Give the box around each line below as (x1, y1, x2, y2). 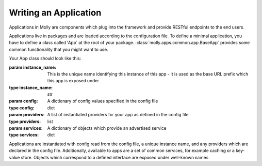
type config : (9, 105, 34, 111)
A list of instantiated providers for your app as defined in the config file (47, 112, 189, 118)
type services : (9, 132, 39, 138)
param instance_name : (9, 64, 57, 70)
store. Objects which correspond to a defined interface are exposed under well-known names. (21, 154, 210, 160)
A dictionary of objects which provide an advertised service (47, 125, 167, 131)
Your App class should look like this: (9, 56, 81, 61)
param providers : (9, 112, 45, 118)
